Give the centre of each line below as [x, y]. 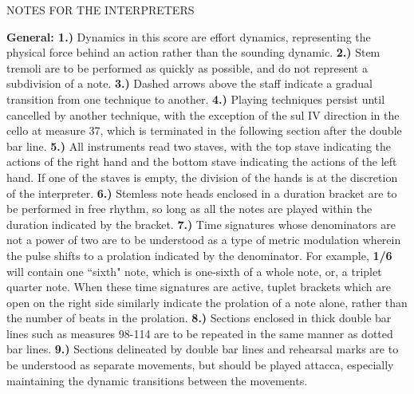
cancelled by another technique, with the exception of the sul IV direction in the [203, 114]
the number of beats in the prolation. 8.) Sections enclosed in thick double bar [199, 318]
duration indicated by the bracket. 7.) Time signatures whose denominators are [201, 224]
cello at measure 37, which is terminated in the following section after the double [204, 130]
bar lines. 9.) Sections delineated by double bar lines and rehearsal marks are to [203, 349]
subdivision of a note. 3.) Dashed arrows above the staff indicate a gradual [189, 83]
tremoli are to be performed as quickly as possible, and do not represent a [187, 67]
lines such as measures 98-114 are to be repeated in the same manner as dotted [200, 333]
